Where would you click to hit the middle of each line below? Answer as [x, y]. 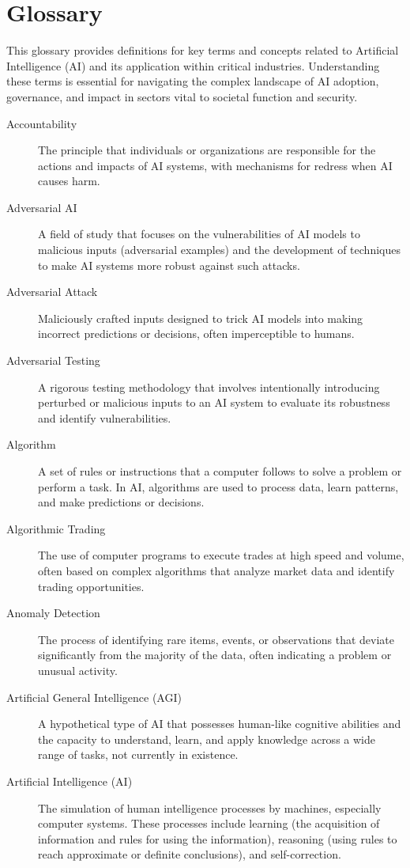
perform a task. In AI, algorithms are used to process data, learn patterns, [218, 486]
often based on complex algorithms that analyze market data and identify [216, 570]
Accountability [42, 123]
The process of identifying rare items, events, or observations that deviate [216, 639]
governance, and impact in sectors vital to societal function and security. [182, 96]
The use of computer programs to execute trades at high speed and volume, [221, 555]
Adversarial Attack [52, 292]
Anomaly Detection [53, 613]
